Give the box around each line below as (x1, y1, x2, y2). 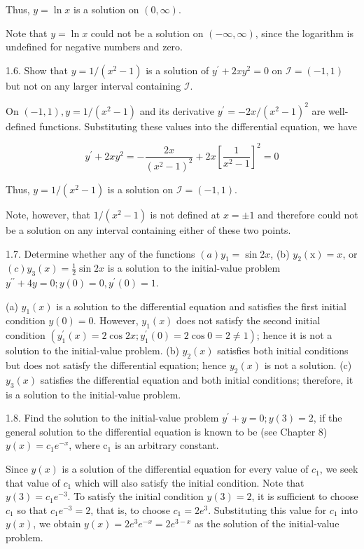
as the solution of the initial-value (195, 516, 339, 531)
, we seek (319, 461, 358, 476)
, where (69, 438, 100, 452)
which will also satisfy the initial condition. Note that (74, 475, 304, 489)
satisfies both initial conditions (217, 343, 349, 358)
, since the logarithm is (255, 25, 353, 40)
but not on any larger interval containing (6, 78, 181, 92)
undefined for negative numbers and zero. (6, 39, 183, 54)
